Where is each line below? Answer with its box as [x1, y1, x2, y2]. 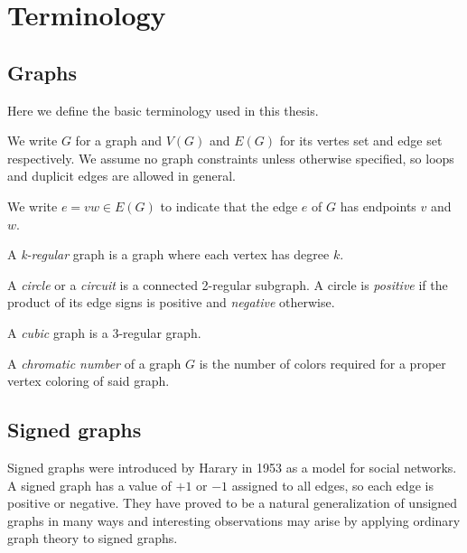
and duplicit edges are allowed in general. [7, 166, 236, 185]
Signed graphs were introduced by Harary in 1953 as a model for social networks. [7, 457, 457, 476]
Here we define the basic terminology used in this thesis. [7, 100, 319, 119]
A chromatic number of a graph [7, 353, 182, 372]
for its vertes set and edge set [279, 131, 443, 150]
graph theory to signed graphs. [7, 529, 178, 548]
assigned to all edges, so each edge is [231, 475, 434, 494]
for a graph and [75, 131, 162, 150]
